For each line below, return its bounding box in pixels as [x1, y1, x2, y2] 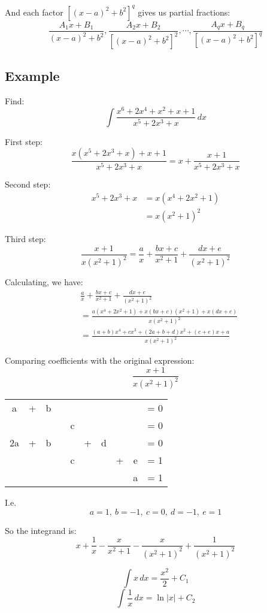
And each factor [5, 5, 63, 18]
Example [5, 66, 60, 84]
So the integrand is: [5, 524, 77, 536]
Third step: [5, 232, 46, 245]
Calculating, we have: [5, 276, 83, 288]
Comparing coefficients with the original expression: [5, 354, 195, 367]
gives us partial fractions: [138, 5, 230, 18]
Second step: [5, 178, 51, 191]
